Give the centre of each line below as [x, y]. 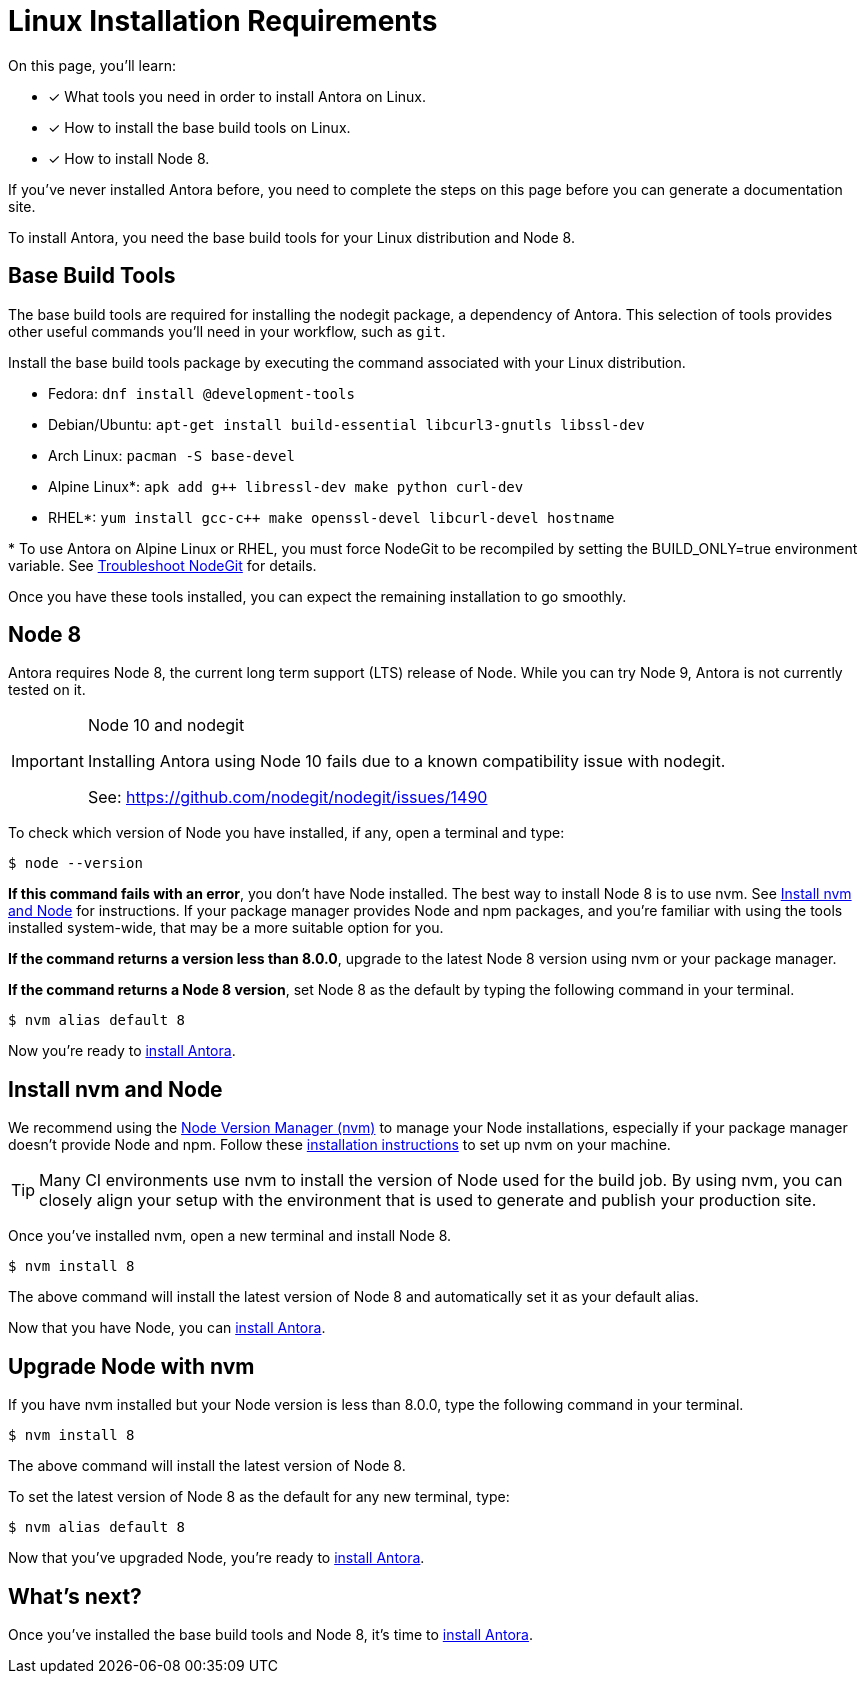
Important [47, 761]
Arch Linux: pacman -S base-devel [171, 455]
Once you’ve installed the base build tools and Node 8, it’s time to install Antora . [270, 1634]
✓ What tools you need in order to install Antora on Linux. [237, 96]
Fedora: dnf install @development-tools [201, 393]
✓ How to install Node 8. [129, 158]
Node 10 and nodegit [166, 725]
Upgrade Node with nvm [131, 1366]
